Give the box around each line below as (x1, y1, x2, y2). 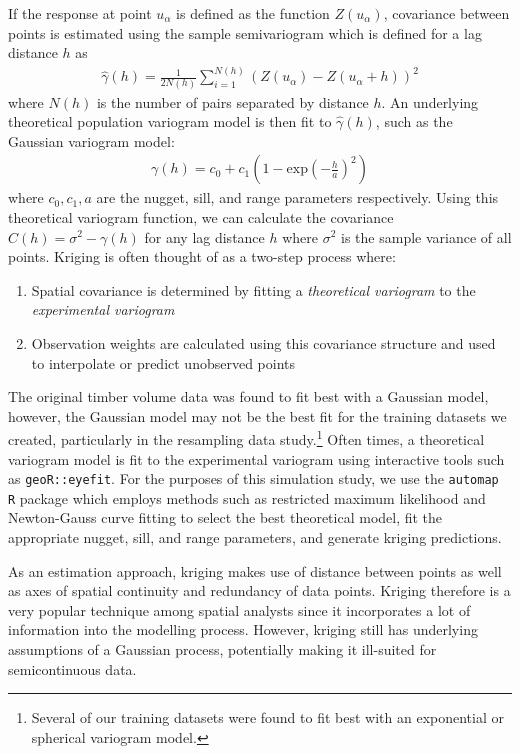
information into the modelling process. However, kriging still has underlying (8, 619, 478, 640)
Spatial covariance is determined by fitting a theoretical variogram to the (31, 279, 476, 300)
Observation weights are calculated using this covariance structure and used (31, 332, 496, 353)
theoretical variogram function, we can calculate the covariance (8, 206, 394, 227)
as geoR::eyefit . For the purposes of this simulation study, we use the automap (8, 468, 499, 489)
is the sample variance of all (341, 226, 512, 247)
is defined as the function (176, 3, 330, 23)
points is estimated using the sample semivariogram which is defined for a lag (8, 22, 482, 43)
